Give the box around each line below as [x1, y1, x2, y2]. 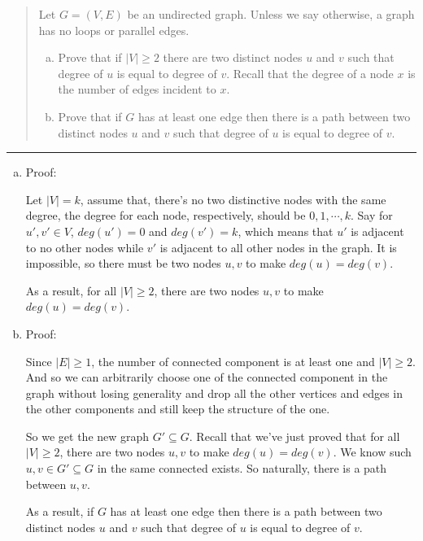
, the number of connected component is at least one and [91, 352, 375, 369]
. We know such [333, 443, 412, 460]
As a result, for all [25, 281, 117, 299]
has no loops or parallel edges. [38, 21, 190, 38]
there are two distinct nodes [163, 49, 303, 66]
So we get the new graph [25, 427, 150, 444]
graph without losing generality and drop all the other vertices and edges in [25, 384, 403, 401]
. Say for [351, 207, 393, 224]
